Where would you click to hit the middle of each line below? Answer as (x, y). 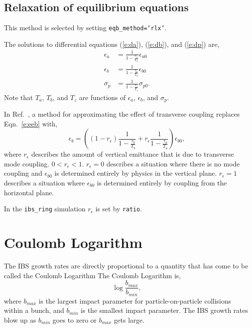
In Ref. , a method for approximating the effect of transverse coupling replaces (122, 113)
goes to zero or (74, 319)
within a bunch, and (34, 310)
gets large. (129, 319)
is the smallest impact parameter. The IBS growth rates (164, 310)
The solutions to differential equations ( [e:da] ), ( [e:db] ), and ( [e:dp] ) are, (112, 44)
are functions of (103, 97)
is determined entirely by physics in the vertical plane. (136, 173)
